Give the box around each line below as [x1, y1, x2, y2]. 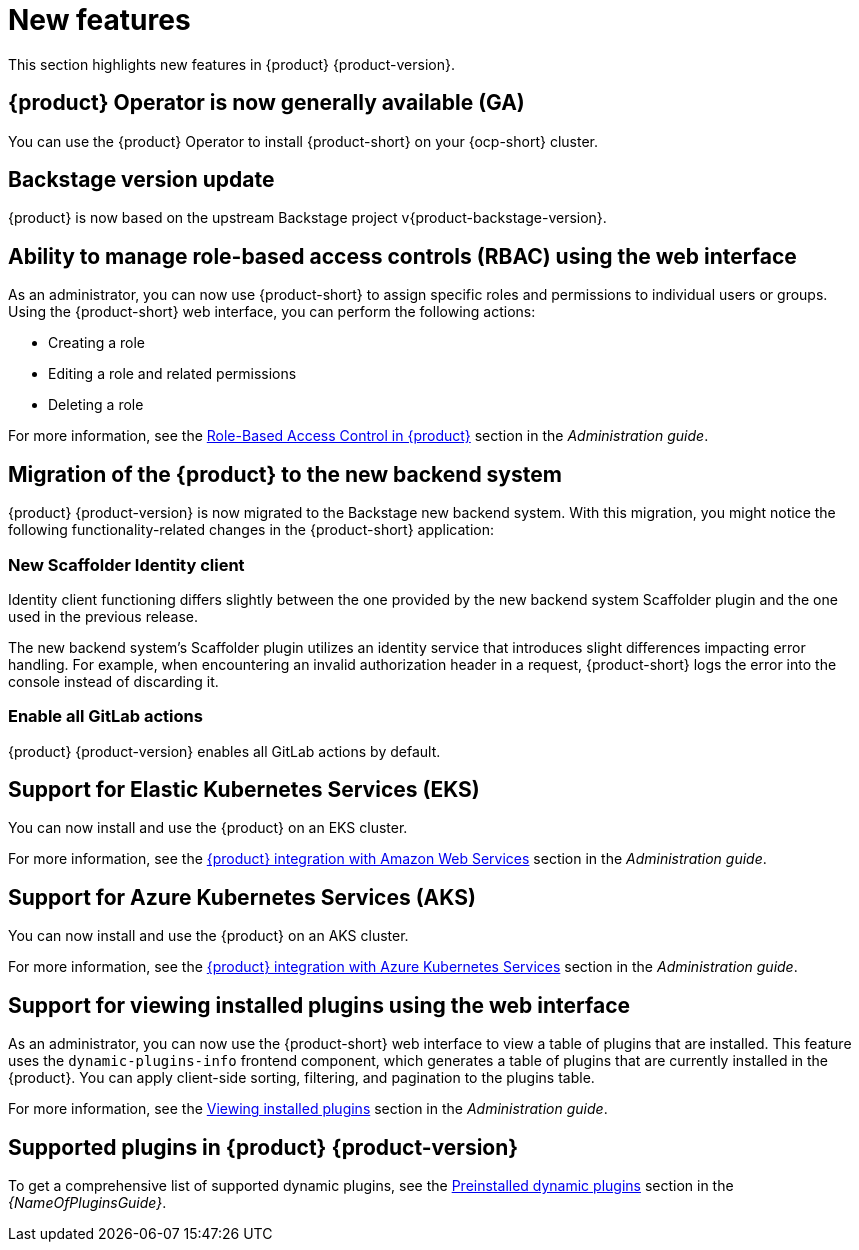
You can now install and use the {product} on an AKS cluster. [8, 927, 409, 945]
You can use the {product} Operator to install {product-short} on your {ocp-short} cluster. [8, 132, 598, 150]
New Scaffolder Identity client [8, 554, 245, 575]
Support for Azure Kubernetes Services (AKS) [8, 884, 476, 910]
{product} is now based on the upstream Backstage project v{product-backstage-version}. [8, 209, 607, 227]
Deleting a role [48, 396, 144, 414]
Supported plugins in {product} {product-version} [8, 1134, 519, 1160]
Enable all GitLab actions [8, 706, 203, 727]
